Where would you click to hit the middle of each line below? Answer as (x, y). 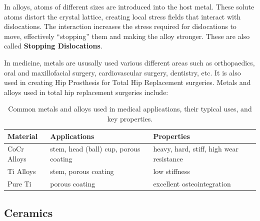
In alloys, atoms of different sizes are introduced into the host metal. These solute (129, 6)
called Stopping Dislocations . (53, 46)
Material (23, 136)
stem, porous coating (82, 171)
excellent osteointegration (192, 183)
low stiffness (171, 171)
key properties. (130, 118)
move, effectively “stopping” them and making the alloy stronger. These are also (127, 36)
